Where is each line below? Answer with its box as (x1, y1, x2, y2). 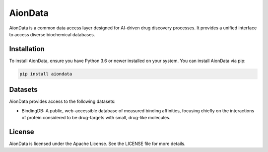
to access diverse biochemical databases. (9, 31, 95, 37)
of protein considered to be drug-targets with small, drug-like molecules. (21, 115, 171, 121)
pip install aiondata (19, 71, 72, 76)
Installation (9, 45, 45, 53)
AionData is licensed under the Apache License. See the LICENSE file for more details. (9, 141, 186, 147)
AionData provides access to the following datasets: (9, 98, 116, 104)
